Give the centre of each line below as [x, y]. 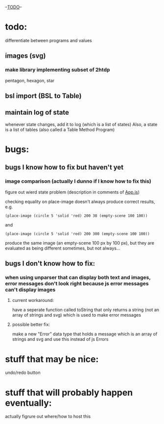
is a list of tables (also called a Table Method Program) [60, 129]
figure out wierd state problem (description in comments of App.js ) [72, 192]
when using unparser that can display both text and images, [78, 277]
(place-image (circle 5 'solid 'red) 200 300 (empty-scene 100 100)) [78, 234]
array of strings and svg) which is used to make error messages [76, 315]
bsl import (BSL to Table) [43, 96]
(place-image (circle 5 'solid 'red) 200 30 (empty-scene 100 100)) [76, 216]
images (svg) [25, 56]
